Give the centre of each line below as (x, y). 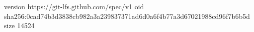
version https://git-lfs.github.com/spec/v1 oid (74, 6)
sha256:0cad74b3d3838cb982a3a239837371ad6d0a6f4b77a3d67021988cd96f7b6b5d (127, 16)
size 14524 (19, 25)
